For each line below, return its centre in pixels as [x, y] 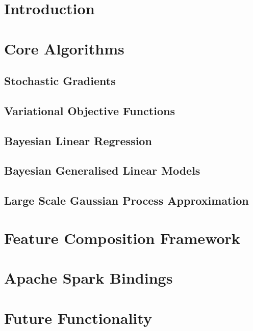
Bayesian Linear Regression [78, 140]
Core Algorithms [64, 48]
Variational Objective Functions [90, 110]
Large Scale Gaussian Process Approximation [127, 200]
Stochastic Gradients [60, 81]
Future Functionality [78, 318]
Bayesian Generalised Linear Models [102, 170]
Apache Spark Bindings [88, 278]
